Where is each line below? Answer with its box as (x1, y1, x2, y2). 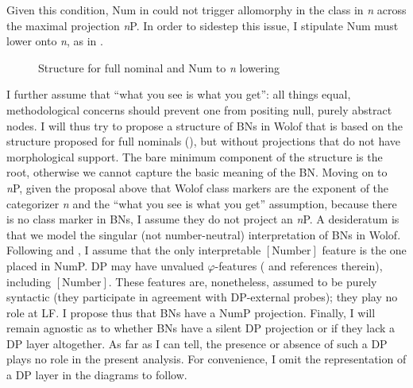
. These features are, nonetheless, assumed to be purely (108, 273, 377, 289)
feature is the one (322, 242, 407, 258)
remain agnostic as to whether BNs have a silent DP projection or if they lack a (6, 320, 396, 336)
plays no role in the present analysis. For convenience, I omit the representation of (6, 351, 407, 367)
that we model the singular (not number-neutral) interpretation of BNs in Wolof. (6, 226, 401, 242)
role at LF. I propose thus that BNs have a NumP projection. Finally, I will (6, 304, 376, 320)
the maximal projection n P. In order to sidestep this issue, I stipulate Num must (6, 17, 399, 33)
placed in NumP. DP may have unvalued (6, 257, 204, 274)
